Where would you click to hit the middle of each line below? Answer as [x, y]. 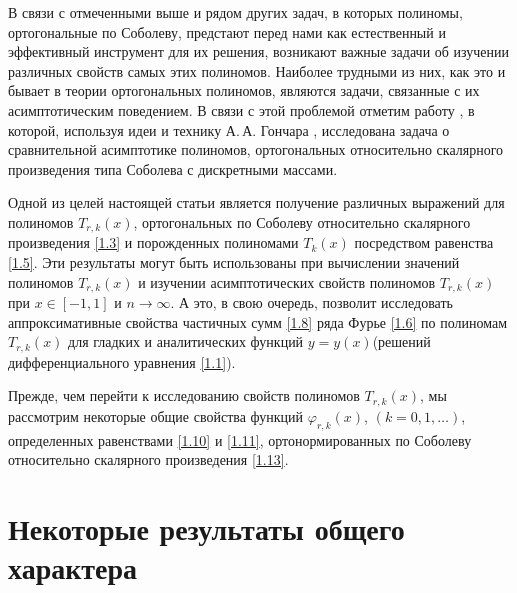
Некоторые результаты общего [206, 527]
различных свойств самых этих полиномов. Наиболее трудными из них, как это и [257, 70]
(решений [401, 341]
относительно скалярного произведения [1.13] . [148, 459]
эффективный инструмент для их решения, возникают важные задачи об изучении [259, 51]
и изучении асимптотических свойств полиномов [287, 281]
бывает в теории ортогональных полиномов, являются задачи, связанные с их [244, 90]
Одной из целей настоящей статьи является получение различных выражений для [256, 202]
